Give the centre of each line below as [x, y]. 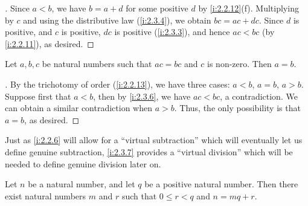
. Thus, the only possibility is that [237, 108]
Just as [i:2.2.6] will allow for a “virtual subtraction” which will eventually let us [154, 140]
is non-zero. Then [239, 64]
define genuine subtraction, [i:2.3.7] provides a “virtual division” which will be [149, 151]
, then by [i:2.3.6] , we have [142, 96]
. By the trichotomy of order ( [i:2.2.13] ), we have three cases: [117, 84]
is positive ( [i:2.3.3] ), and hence [172, 32]
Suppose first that [38, 96]
